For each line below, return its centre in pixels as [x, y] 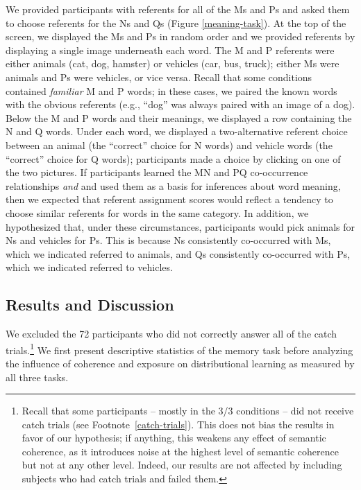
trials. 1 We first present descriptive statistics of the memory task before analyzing [179, 349]
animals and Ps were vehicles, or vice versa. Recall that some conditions [159, 77]
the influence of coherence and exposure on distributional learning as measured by [180, 363]
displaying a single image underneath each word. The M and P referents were [170, 50]
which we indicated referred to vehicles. [89, 267]
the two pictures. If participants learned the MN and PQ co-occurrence [157, 172]
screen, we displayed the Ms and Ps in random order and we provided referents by [180, 36]
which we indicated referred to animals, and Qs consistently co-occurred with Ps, [178, 253]
